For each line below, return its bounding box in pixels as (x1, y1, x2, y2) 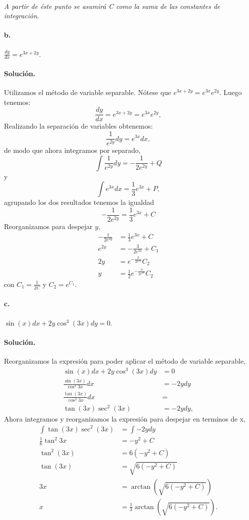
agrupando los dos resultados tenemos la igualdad (4, 197, 154, 207)
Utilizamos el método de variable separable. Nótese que (4, 87, 171, 97)
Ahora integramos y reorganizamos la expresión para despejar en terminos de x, (4, 413, 246, 424)
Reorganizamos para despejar (4, 221, 93, 231)
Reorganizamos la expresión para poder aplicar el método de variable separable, (4, 356, 246, 366)
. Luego (219, 87, 242, 97)
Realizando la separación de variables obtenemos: (4, 121, 153, 131)
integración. (4, 10, 40, 21)
